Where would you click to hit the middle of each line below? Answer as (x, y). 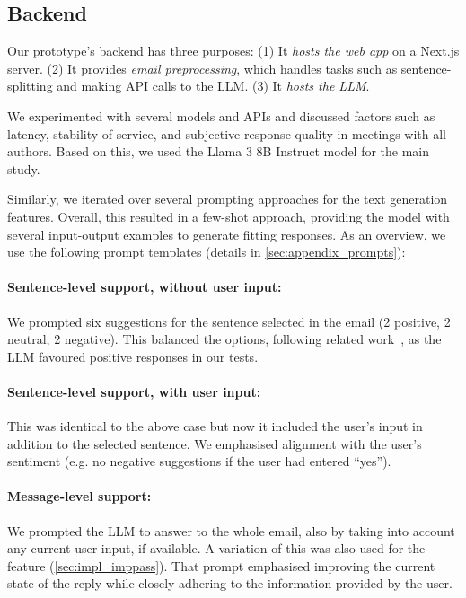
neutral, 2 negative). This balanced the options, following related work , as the (224, 339)
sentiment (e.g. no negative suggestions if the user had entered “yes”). (199, 461)
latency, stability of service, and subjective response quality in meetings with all (227, 133)
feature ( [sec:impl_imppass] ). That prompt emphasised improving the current (221, 565)
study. (24, 168)
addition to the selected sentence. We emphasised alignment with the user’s (215, 443)
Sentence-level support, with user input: (134, 391)
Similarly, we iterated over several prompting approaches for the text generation (228, 199)
